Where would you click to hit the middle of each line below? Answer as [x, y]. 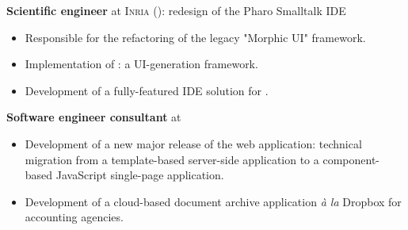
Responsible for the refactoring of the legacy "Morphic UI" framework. [195, 37]
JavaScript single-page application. [140, 175]
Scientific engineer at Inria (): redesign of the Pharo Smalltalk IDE [176, 10]
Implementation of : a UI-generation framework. [141, 64]
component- [351, 159]
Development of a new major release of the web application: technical [193, 143]
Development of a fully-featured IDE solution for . [147, 90]
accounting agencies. [74, 217]
